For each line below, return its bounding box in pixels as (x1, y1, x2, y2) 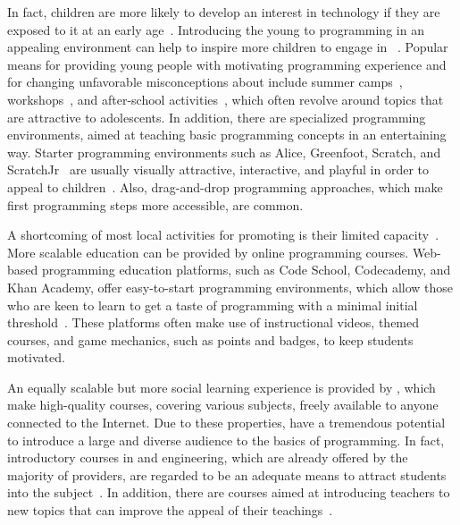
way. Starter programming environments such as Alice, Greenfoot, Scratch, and (7, 142, 441, 161)
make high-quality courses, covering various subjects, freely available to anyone (7, 395, 439, 414)
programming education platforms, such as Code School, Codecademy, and (41, 260, 451, 279)
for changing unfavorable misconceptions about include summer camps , (7, 72, 403, 91)
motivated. (7, 348, 65, 367)
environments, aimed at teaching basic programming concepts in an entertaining (7, 125, 447, 144)
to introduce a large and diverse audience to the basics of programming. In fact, (7, 430, 445, 449)
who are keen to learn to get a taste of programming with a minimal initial (7, 295, 418, 314)
